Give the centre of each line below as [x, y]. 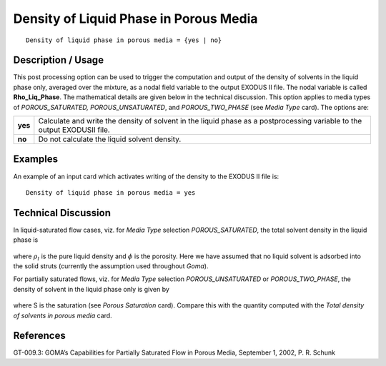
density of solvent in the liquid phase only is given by [91, 289]
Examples [36, 159]
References [39, 336]
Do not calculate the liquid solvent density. [110, 139]
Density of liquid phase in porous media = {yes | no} [124, 40]
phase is [26, 240]
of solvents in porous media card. [63, 315]
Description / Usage [58, 60]
